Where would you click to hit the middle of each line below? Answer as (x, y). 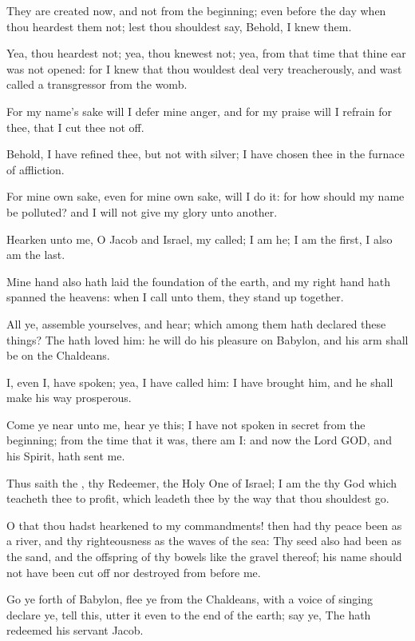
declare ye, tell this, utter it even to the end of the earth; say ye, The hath (189, 614)
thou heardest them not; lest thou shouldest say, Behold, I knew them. (179, 26)
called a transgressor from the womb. (97, 84)
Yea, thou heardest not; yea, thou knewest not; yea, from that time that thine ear (206, 53)
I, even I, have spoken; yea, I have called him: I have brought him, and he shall (200, 382)
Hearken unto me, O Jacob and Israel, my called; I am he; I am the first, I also (200, 239)
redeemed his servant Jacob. (75, 630)
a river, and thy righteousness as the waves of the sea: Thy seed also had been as (204, 541)
